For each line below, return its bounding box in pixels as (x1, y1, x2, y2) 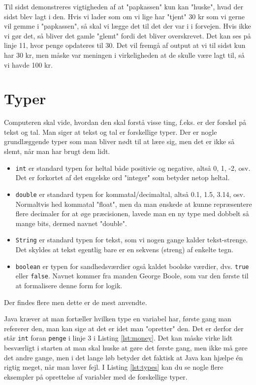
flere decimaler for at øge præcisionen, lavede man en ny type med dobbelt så (15, 208, 249, 219)
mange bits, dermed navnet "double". (15, 218, 127, 228)
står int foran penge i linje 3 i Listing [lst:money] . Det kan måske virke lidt (4, 333, 233, 343)
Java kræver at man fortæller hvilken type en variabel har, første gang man (4, 313, 231, 324)
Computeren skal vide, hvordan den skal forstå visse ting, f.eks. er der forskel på (4, 117, 246, 127)
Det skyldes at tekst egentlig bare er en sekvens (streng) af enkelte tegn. (15, 244, 233, 254)
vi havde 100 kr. (4, 59, 53, 70)
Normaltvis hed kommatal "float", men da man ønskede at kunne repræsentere (15, 198, 252, 209)
